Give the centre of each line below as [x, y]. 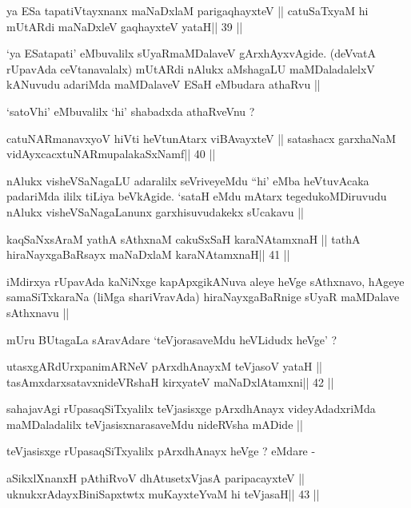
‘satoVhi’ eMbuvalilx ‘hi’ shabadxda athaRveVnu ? [131, 111]
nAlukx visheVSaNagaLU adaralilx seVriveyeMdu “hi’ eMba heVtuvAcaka [188, 180]
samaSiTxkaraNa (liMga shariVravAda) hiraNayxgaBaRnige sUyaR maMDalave [203, 297]
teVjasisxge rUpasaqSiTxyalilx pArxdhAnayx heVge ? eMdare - [161, 451]
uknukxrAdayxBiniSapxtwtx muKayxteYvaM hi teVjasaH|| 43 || [163, 493]
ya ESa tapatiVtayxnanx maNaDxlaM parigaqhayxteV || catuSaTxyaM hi [188, 10]
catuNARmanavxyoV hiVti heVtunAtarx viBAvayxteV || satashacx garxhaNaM [202, 138]
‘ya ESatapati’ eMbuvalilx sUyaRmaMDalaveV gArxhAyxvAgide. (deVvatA [191, 53]
